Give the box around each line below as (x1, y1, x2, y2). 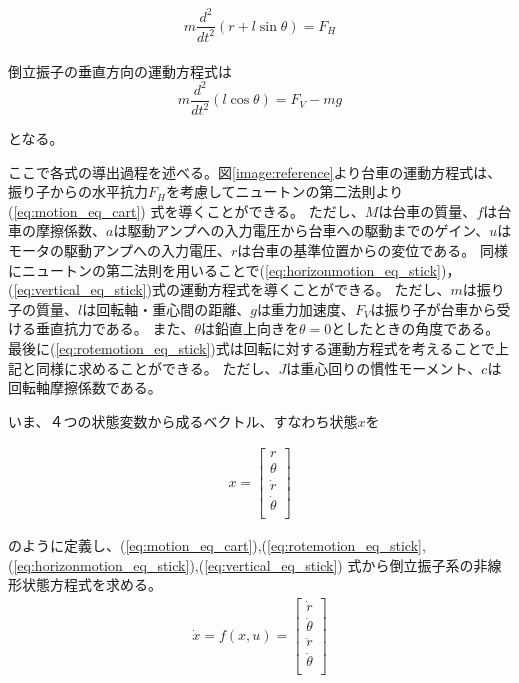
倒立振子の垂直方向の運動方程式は (8, 60, 232, 81)
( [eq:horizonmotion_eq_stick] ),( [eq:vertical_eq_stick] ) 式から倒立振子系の (8, 554, 474, 575)
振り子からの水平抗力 (8, 181, 148, 202)
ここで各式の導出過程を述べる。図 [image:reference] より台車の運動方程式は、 (8, 161, 502, 182)
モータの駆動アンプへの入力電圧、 (8, 239, 232, 260)
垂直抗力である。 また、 (35, 318, 195, 339)
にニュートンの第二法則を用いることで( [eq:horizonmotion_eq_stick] (8, 259, 441, 280)
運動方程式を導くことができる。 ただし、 (180, 279, 451, 300)
